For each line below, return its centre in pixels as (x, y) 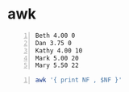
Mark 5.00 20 (57, 58)
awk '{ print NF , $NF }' (79, 80)
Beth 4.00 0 (55, 36)
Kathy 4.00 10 (59, 50)
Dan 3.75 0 (53, 43)
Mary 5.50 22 (57, 65)
